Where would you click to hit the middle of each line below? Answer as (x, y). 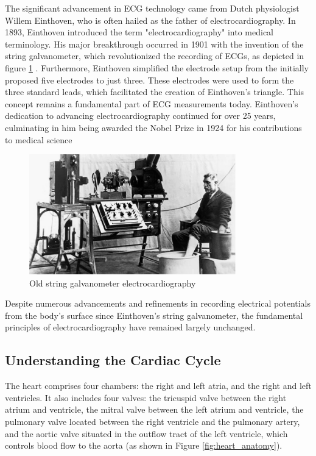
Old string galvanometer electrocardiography (113, 283)
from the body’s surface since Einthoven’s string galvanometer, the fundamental (154, 315)
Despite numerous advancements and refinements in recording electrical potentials (158, 303)
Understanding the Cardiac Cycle (113, 360)
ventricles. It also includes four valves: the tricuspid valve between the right (146, 397)
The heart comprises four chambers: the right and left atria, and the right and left (158, 386)
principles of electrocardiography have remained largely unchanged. (130, 327)
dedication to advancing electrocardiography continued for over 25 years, (140, 116)
